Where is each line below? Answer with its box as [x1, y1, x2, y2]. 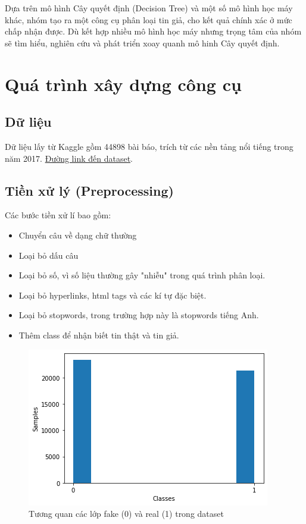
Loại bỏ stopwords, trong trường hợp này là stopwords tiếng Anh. [18, 309, 259, 321]
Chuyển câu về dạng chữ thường [18, 228, 137, 241]
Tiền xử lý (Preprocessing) [5, 181, 174, 199]
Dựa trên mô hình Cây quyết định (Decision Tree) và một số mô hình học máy [5, 2, 293, 14]
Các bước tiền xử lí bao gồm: [5, 209, 111, 221]
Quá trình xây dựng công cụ [5, 71, 242, 96]
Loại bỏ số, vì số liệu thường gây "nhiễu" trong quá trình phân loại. [18, 269, 266, 281]
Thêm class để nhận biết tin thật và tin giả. [18, 328, 179, 341]
